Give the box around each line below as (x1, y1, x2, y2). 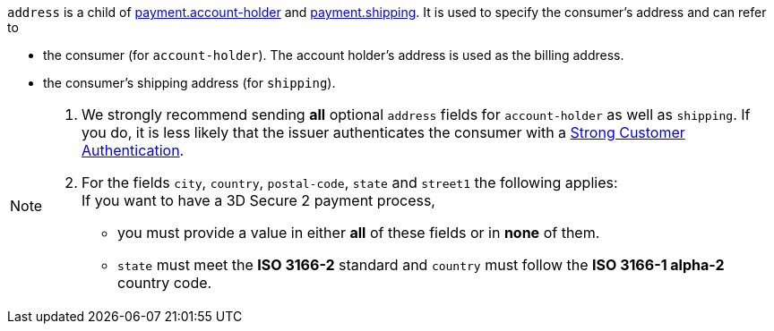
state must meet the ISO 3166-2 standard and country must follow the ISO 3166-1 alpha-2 (117, 256, 725, 274)
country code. (117, 274, 212, 292)
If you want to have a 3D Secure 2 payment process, (82, 191, 435, 209)
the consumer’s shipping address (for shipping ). (43, 75, 336, 90)
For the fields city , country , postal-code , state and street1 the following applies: (82, 174, 618, 191)
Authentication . (82, 141, 185, 159)
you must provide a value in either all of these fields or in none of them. (117, 224, 600, 242)
